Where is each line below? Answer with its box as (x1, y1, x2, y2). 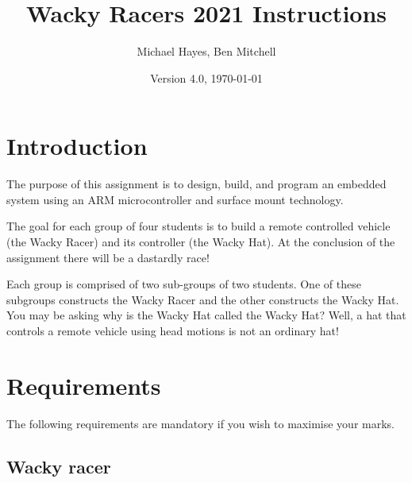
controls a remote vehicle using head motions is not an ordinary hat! (6, 323, 339, 338)
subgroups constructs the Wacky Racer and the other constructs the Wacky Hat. (6, 291, 399, 307)
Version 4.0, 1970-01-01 (150, 69, 263, 86)
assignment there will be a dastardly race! (6, 249, 210, 265)
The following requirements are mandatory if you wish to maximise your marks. (6, 415, 395, 431)
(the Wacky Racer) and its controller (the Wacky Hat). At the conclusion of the (6, 234, 395, 250)
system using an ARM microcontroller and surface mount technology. (6, 191, 344, 207)
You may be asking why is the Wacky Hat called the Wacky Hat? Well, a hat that (6, 307, 406, 323)
